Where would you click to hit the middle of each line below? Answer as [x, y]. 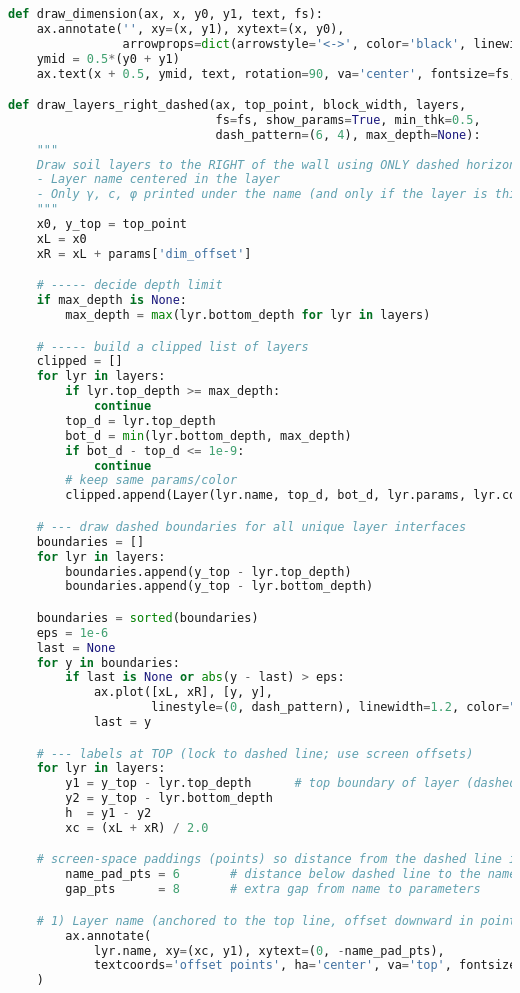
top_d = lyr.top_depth [140, 420]
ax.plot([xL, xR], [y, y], [183, 692]
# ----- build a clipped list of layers [172, 346]
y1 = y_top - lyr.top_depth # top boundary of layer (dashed [291, 783]
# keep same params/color [151, 480]
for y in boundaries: [108, 662]
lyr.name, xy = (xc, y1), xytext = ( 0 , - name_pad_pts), [269, 950]
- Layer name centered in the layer [158, 179]
